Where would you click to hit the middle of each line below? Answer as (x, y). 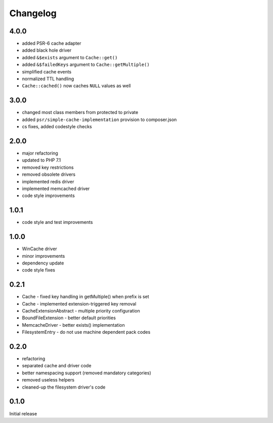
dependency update (43, 263)
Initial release (23, 413)
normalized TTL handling (48, 79)
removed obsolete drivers (49, 174)
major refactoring (40, 153)
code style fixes (39, 270)
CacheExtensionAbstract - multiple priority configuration (81, 311)
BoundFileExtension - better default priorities (69, 318)
